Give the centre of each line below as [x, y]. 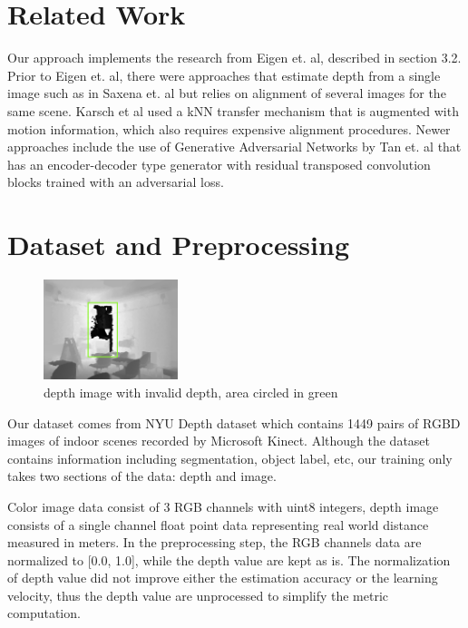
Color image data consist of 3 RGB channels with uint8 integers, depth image [223, 506]
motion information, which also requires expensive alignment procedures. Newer [229, 128]
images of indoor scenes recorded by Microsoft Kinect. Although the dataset [219, 441]
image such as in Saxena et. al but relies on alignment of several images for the [227, 93]
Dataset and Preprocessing [178, 245]
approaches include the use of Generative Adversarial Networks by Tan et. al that [234, 147]
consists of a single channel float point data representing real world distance [218, 524]
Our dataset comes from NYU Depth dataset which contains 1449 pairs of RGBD [234, 422]
